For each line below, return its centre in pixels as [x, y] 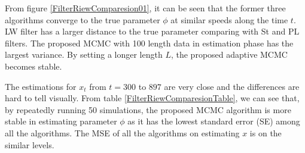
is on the [266, 132]
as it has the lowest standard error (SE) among [214, 121]
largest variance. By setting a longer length [84, 54]
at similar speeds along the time [229, 19]
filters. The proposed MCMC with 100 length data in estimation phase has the [149, 43]
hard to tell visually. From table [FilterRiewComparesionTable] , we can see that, [152, 98]
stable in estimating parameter [61, 121]
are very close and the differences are [232, 86]
